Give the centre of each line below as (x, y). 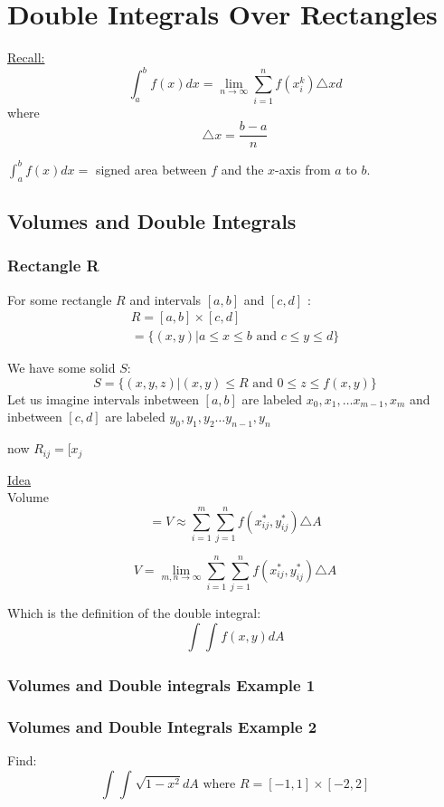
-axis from (303, 169)
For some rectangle (60, 299)
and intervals (165, 299)
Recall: (26, 57)
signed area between (151, 169)
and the (242, 169)
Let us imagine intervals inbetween (103, 399)
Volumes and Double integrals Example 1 (161, 685)
